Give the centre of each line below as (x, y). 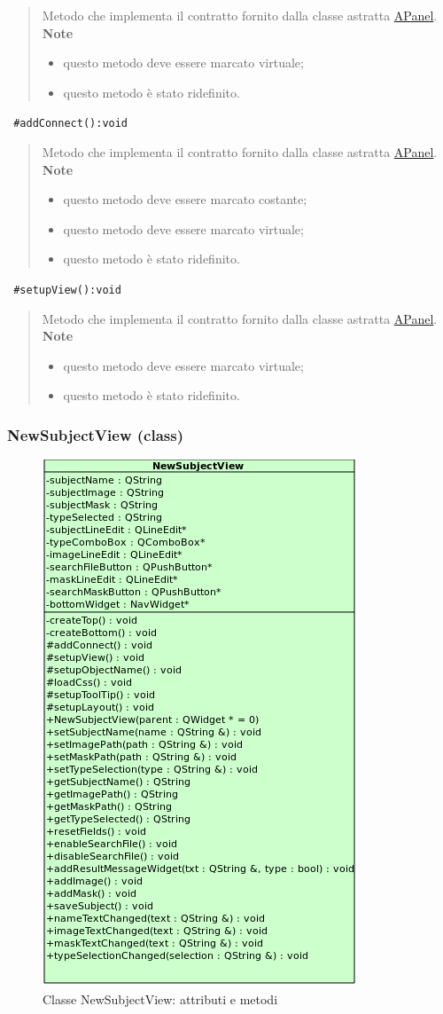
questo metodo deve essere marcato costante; (185, 199)
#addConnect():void (71, 124)
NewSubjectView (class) (95, 434)
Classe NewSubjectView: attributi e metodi (160, 998)
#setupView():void (67, 290)
